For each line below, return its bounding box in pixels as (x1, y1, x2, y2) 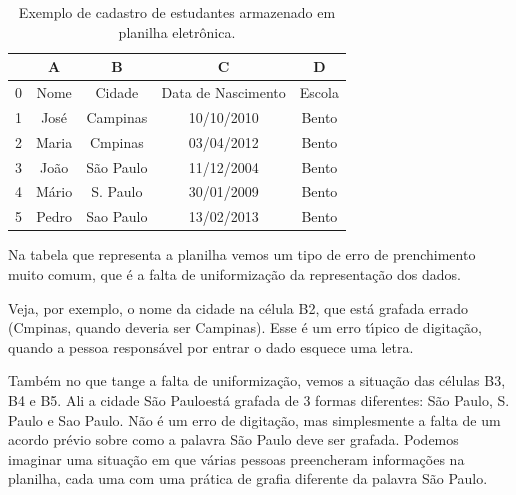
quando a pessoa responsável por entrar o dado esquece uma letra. (8, 336, 414, 357)
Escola (299, 82, 339, 103)
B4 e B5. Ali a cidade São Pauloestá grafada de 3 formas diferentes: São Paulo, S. (8, 389, 510, 410)
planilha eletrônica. (118, 21, 236, 42)
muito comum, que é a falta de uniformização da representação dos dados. (8, 263, 461, 284)
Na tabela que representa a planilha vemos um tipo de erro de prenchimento (8, 244, 476, 265)
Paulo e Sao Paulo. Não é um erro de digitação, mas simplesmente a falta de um (8, 409, 501, 430)
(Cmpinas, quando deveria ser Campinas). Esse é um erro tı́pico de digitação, (8, 317, 482, 338)
